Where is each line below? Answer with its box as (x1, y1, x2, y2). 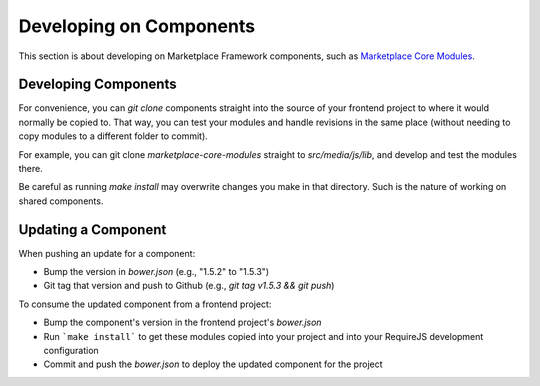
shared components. (18, 195, 104, 207)
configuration (43, 345, 99, 357)
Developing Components (18, 76, 177, 93)
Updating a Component (18, 221, 167, 238)
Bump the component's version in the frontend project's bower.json (43, 316, 322, 329)
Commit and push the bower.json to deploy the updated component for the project (43, 358, 384, 370)
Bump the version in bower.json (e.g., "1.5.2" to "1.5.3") (43, 266, 270, 278)
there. (18, 163, 44, 175)
